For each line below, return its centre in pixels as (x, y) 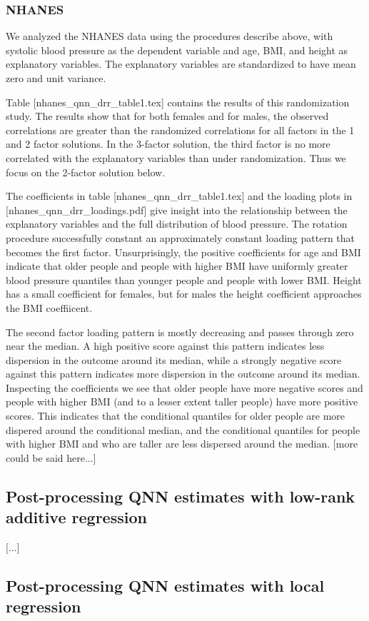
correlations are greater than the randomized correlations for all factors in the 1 (180, 130)
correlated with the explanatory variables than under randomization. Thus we (176, 157)
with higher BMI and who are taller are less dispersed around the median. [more (182, 444)
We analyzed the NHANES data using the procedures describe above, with (170, 36)
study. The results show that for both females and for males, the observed (167, 116)
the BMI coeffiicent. (49, 307)
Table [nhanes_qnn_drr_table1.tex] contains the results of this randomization (178, 102)
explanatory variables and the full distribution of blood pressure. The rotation (177, 224)
